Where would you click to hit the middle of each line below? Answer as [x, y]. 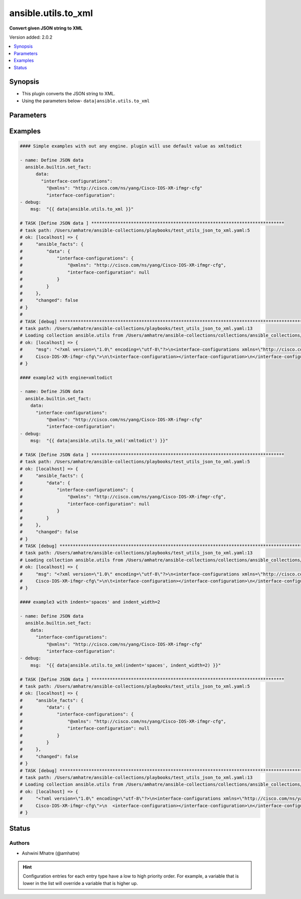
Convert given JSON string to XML [46, 28]
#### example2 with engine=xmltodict [66, 378]
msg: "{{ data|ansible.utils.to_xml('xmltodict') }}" [99, 441]
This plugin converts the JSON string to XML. [68, 94]
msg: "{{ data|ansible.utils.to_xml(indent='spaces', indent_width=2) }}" [126, 665]
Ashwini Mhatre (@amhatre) [51, 853]
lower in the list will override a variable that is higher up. [80, 883]
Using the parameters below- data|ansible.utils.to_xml [86, 101]
